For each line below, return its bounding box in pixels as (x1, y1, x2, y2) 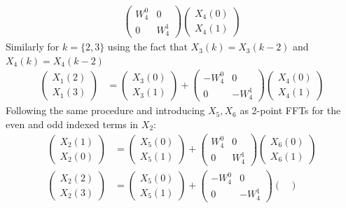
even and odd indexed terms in (6, 116, 139, 131)
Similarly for (6, 39, 60, 54)
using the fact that (107, 39, 188, 54)
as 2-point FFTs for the (240, 103, 341, 118)
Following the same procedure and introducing (6, 103, 205, 118)
